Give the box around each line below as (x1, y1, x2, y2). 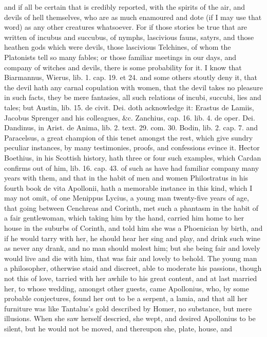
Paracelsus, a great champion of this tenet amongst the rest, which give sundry (4, 132, 253, 143)
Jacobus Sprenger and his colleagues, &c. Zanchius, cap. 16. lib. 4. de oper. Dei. (4, 112, 255, 123)
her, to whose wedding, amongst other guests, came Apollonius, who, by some (4, 283, 249, 293)
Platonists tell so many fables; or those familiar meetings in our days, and (4, 51, 236, 62)
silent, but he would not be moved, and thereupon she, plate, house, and (4, 323, 233, 333)
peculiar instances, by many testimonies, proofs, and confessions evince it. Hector (4, 142, 260, 153)
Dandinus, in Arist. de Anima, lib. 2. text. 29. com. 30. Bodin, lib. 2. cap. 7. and (4, 122, 258, 133)
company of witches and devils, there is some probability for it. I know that (4, 62, 242, 72)
